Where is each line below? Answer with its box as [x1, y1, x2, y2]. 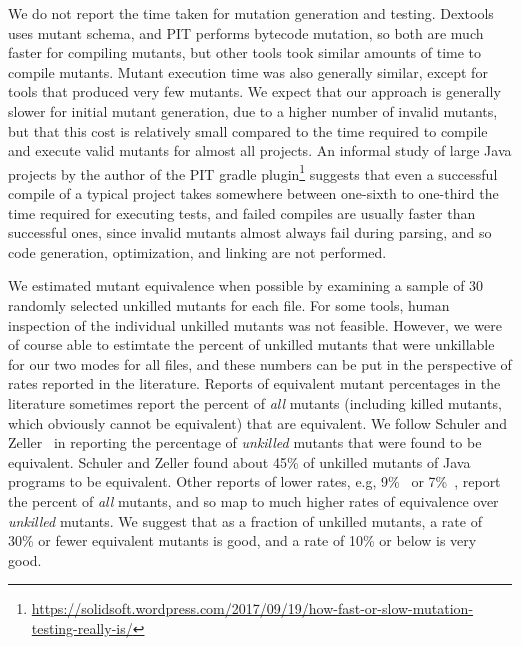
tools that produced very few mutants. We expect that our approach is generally [8, 81, 501, 102]
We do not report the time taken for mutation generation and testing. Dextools [8, 3, 494, 23]
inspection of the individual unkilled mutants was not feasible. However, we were [8, 314, 502, 335]
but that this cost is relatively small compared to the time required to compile [8, 120, 488, 141]
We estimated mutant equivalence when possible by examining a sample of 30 [8, 275, 484, 296]
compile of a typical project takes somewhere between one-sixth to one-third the [8, 183, 499, 203]
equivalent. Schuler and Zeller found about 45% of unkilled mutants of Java [8, 451, 471, 472]
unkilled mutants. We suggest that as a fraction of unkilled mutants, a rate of [8, 510, 482, 531]
